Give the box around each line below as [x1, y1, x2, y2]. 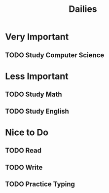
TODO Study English [5, 107, 69, 116]
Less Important [5, 71, 69, 82]
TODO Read [5, 147, 42, 155]
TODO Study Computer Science [5, 51, 105, 59]
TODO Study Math [5, 90, 63, 99]
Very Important [5, 31, 69, 42]
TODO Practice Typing [5, 180, 75, 188]
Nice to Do [5, 127, 48, 138]
